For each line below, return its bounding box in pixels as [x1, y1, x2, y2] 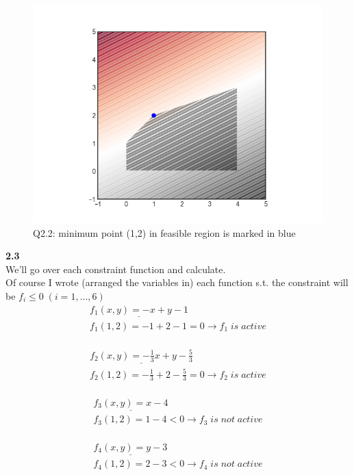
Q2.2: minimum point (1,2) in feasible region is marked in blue [33, 225, 296, 240]
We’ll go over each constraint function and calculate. [5, 261, 226, 276]
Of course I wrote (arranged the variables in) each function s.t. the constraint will [5, 275, 349, 290]
